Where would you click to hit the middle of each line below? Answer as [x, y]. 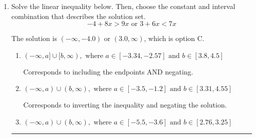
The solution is [34, 38]
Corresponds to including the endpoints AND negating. [108, 71]
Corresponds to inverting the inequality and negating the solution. [125, 105]
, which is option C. [174, 38]
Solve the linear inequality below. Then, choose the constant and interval [123, 6]
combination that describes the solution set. [78, 16]
